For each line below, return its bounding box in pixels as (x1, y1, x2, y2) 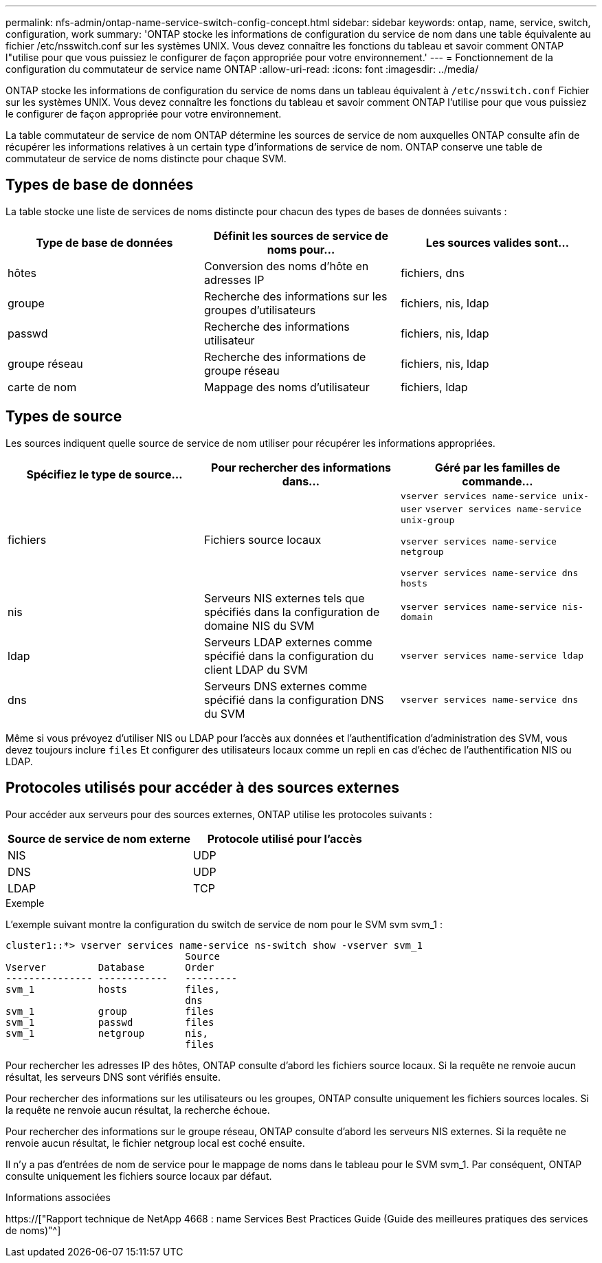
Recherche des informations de (203, 349, 366, 364)
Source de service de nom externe (8, 831, 191, 846)
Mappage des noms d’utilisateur (203, 380, 370, 394)
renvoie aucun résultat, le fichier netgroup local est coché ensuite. (5, 1136, 305, 1149)
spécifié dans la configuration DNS (203, 692, 384, 707)
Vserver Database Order (5, 961, 214, 973)
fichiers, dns (400, 265, 465, 280)
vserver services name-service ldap (400, 650, 584, 661)
